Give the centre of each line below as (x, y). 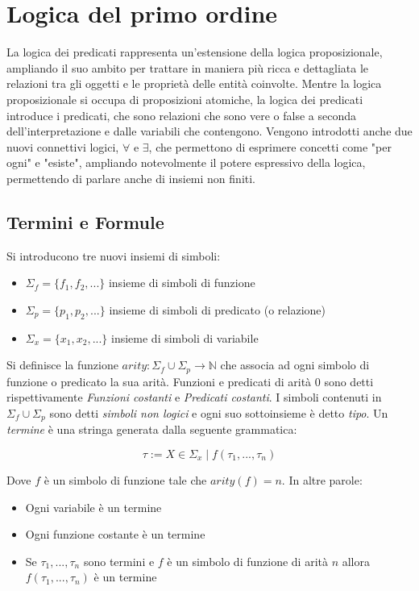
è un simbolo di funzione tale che (125, 479)
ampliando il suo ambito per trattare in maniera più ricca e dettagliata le (188, 67)
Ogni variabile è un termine (93, 507)
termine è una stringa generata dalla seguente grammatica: (152, 429)
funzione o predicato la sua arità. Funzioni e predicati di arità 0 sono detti (190, 381)
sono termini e (119, 561)
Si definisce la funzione (62, 365)
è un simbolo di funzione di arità (247, 561)
